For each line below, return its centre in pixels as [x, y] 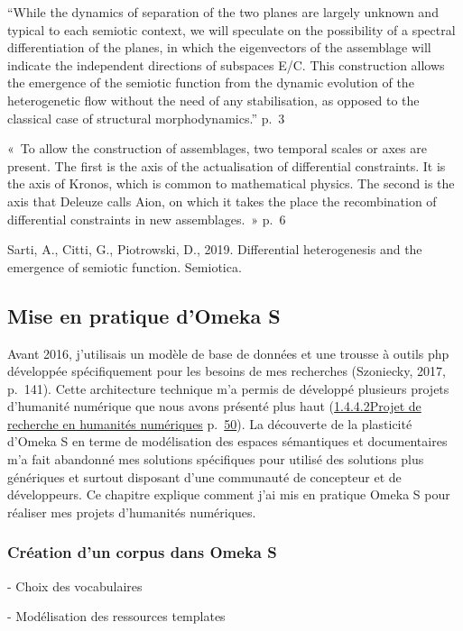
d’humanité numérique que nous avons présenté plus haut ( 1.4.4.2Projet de [214, 406]
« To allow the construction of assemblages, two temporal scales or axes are [217, 148]
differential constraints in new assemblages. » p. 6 [147, 219]
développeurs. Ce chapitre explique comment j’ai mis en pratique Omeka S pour [229, 494]
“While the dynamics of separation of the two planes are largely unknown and [223, 12]
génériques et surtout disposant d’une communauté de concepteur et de [204, 476]
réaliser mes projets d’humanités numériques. [132, 512]
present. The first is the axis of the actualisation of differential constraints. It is [227, 165]
